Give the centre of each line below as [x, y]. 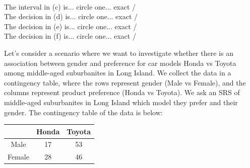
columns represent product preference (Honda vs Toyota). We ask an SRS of [122, 92]
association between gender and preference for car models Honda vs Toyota [120, 63]
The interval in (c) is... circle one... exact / [70, 6]
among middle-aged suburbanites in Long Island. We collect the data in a [118, 73]
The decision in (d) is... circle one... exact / [71, 16]
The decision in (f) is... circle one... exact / [70, 36]
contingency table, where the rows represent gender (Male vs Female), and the [125, 82]
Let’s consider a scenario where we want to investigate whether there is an [119, 53]
